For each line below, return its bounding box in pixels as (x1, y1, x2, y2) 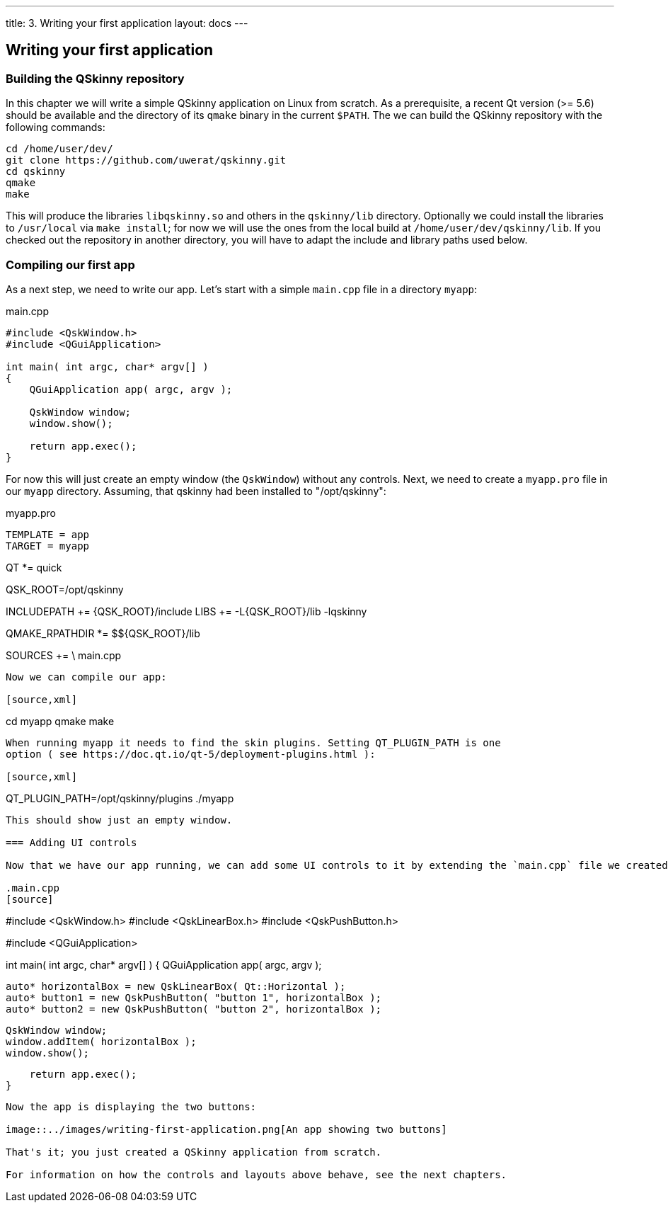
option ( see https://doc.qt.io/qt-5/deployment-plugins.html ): (6, 748, 376, 760)
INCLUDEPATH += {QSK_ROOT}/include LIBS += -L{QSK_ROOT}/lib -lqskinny (6, 605, 367, 617)
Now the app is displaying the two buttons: (6, 1100, 257, 1112)
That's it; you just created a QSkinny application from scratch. (6, 1146, 382, 1158)
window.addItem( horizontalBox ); (6, 1035, 197, 1047)
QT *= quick (6, 561, 62, 574)
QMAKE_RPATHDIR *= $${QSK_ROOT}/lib (6, 627, 200, 639)
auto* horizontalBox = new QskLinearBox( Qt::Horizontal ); (6, 980, 346, 992)
